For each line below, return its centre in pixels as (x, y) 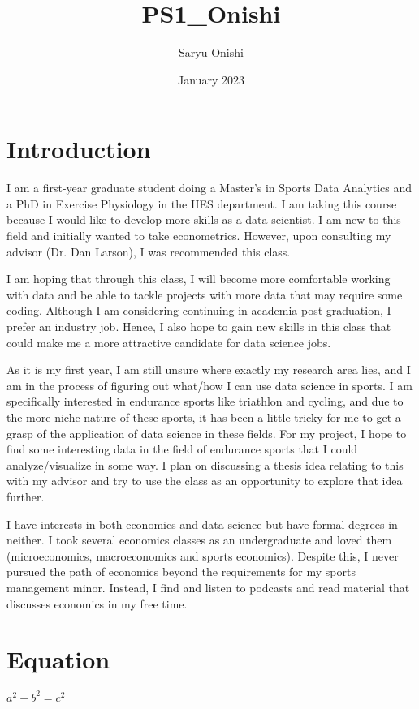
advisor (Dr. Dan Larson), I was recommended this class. (149, 251)
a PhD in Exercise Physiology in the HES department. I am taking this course (202, 203)
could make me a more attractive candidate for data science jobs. (169, 342)
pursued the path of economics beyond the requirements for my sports (181, 571)
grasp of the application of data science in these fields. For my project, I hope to (207, 433)
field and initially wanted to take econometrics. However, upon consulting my (199, 236)
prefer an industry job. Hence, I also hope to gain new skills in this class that (199, 326)
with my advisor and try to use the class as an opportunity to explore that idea (205, 481)
